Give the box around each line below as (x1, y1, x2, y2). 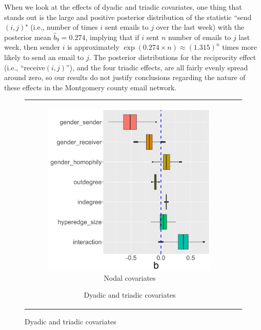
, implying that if (85, 31, 139, 42)
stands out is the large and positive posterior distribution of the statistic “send (4, 11, 252, 22)
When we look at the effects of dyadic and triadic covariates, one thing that (4, 2, 242, 12)
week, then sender (4, 42, 60, 52)
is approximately (67, 42, 119, 52)
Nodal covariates (104, 272, 156, 283)
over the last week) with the (156, 22, 245, 32)
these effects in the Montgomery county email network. (4, 82, 177, 92)
